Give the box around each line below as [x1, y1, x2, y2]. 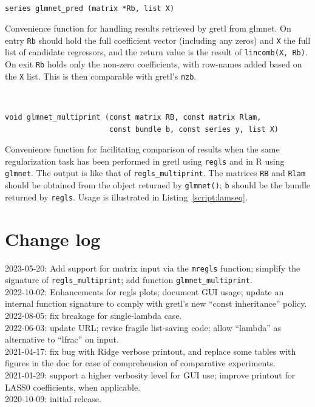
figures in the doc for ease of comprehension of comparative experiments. [5, 357, 276, 369]
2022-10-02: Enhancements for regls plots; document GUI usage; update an [5, 285, 284, 298]
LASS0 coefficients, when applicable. [5, 380, 141, 393]
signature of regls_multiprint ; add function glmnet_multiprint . [5, 273, 252, 286]
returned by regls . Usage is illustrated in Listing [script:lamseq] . [5, 190, 248, 203]
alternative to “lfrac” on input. [5, 333, 119, 346]
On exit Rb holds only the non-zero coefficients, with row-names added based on [5, 58, 302, 70]
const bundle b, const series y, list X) [109, 125, 279, 134]
